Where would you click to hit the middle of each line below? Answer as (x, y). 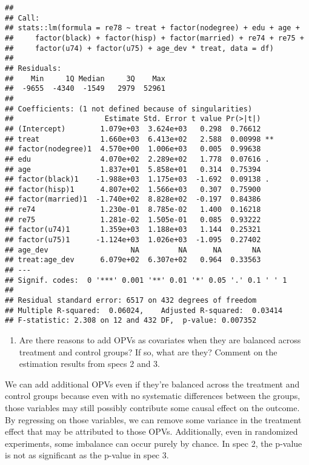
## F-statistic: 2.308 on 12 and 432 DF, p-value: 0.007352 (131, 321)
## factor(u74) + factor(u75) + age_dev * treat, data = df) (139, 48)
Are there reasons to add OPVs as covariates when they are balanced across (160, 340)
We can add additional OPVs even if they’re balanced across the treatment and (152, 384)
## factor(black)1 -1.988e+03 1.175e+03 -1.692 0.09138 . (137, 180)
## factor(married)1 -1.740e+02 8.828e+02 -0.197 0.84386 (133, 200)
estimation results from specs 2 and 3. (90, 364)
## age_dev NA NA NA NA (133, 250)
